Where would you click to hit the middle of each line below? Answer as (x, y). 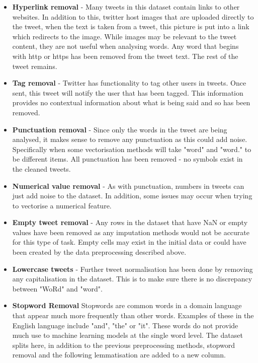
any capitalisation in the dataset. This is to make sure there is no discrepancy (132, 279)
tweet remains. (35, 66)
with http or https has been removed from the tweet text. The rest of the (125, 56)
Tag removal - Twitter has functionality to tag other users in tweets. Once (129, 83)
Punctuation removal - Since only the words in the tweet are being (120, 129)
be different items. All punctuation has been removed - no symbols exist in (127, 159)
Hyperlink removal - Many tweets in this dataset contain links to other (126, 7)
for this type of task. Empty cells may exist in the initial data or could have (129, 242)
